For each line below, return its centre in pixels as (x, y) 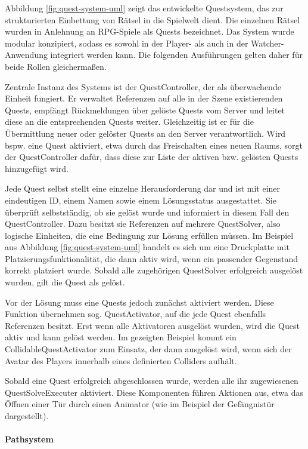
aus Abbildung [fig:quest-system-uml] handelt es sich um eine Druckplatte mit (147, 247)
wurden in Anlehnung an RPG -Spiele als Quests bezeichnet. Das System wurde (150, 31)
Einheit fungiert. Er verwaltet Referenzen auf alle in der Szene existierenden (144, 98)
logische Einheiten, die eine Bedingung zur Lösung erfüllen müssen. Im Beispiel (149, 235)
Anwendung (26, 55)
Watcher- (267, 43)
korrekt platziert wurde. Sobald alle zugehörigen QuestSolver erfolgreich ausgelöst (154, 270)
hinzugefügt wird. (37, 168)
